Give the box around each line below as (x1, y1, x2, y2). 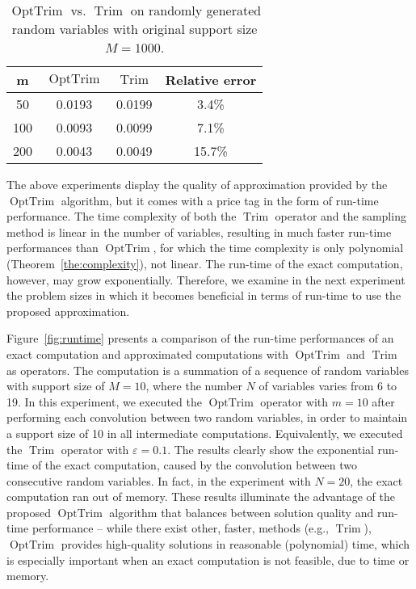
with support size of (6, 377, 105, 394)
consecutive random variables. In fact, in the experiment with (6, 472, 311, 489)
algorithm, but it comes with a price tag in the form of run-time (61, 191, 379, 208)
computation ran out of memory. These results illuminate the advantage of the (6, 488, 396, 505)
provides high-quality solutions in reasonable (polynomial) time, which (61, 536, 410, 553)
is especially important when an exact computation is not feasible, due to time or (6, 551, 410, 568)
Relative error (165, 70, 257, 89)
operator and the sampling (275, 208, 406, 225)
